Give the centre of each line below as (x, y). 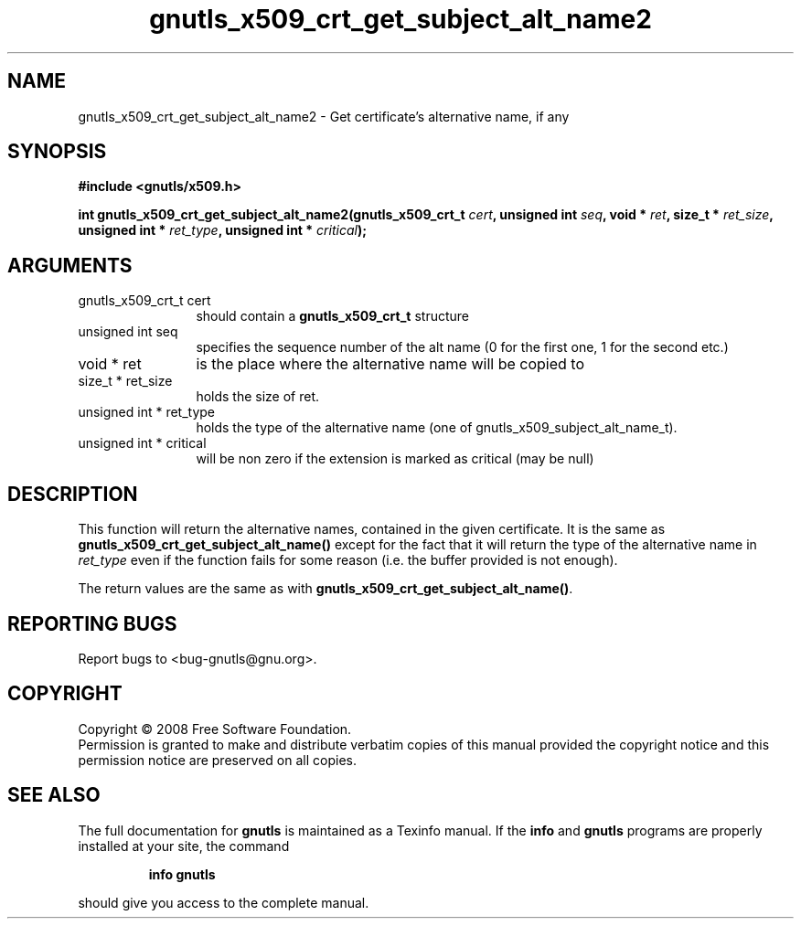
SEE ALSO (54, 795)
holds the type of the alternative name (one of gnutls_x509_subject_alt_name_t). (437, 428)
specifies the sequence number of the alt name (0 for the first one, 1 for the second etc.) (462, 347)
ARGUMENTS (70, 265)
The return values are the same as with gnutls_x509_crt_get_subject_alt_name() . (326, 589)
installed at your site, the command (184, 846)
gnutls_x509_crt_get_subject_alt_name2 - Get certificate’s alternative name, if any (324, 116)
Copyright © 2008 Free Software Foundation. (215, 729)
